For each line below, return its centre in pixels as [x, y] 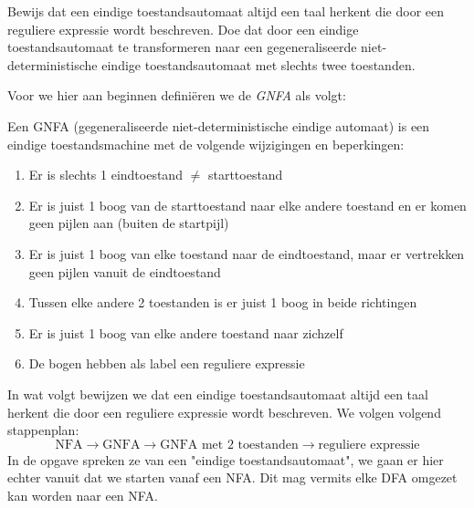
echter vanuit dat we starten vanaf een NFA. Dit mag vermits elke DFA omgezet [232, 477]
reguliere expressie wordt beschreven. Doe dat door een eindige [183, 29]
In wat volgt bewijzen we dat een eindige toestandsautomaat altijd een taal [218, 394]
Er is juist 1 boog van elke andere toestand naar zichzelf [186, 332]
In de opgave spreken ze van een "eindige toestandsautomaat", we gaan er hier [226, 459]
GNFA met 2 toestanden [229, 445]
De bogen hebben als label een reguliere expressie [167, 363]
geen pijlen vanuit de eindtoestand [125, 271]
